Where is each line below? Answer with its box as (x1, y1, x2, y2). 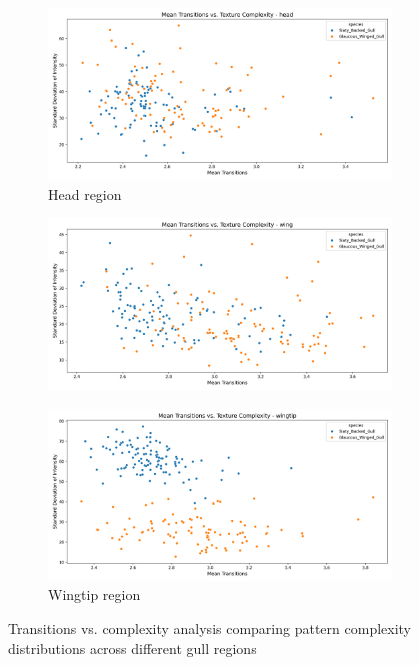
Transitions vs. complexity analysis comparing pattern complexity (8, 617, 412, 638)
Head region (48, 183, 122, 204)
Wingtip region (48, 584, 141, 605)
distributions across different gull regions (8, 637, 257, 658)
